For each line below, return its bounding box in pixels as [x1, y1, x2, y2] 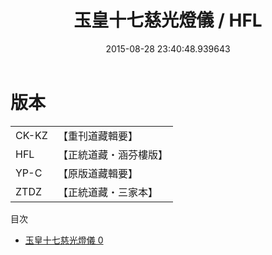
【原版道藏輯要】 [57, 166, 138, 180]
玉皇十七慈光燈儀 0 [24, 234, 104, 246]
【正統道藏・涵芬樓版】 [57, 147, 168, 161]
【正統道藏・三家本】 [57, 185, 158, 199]
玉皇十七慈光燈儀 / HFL [73, 9, 263, 32]
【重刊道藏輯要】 [57, 129, 138, 143]
